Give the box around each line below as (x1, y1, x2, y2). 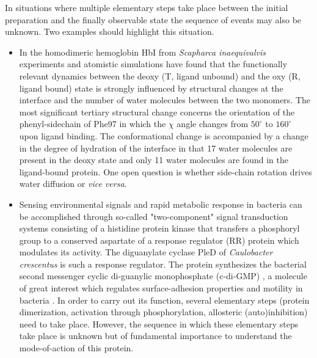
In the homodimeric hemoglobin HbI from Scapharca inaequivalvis (19, 45, 266, 58)
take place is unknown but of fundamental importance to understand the (19, 329, 292, 342)
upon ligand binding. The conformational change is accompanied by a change (19, 129, 308, 142)
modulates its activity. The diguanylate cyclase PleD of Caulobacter (19, 246, 273, 258)
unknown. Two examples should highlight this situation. (5, 25, 214, 38)
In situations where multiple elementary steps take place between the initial (5, 1, 288, 13)
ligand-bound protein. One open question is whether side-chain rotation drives (19, 165, 312, 178)
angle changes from (177, 117, 249, 130)
